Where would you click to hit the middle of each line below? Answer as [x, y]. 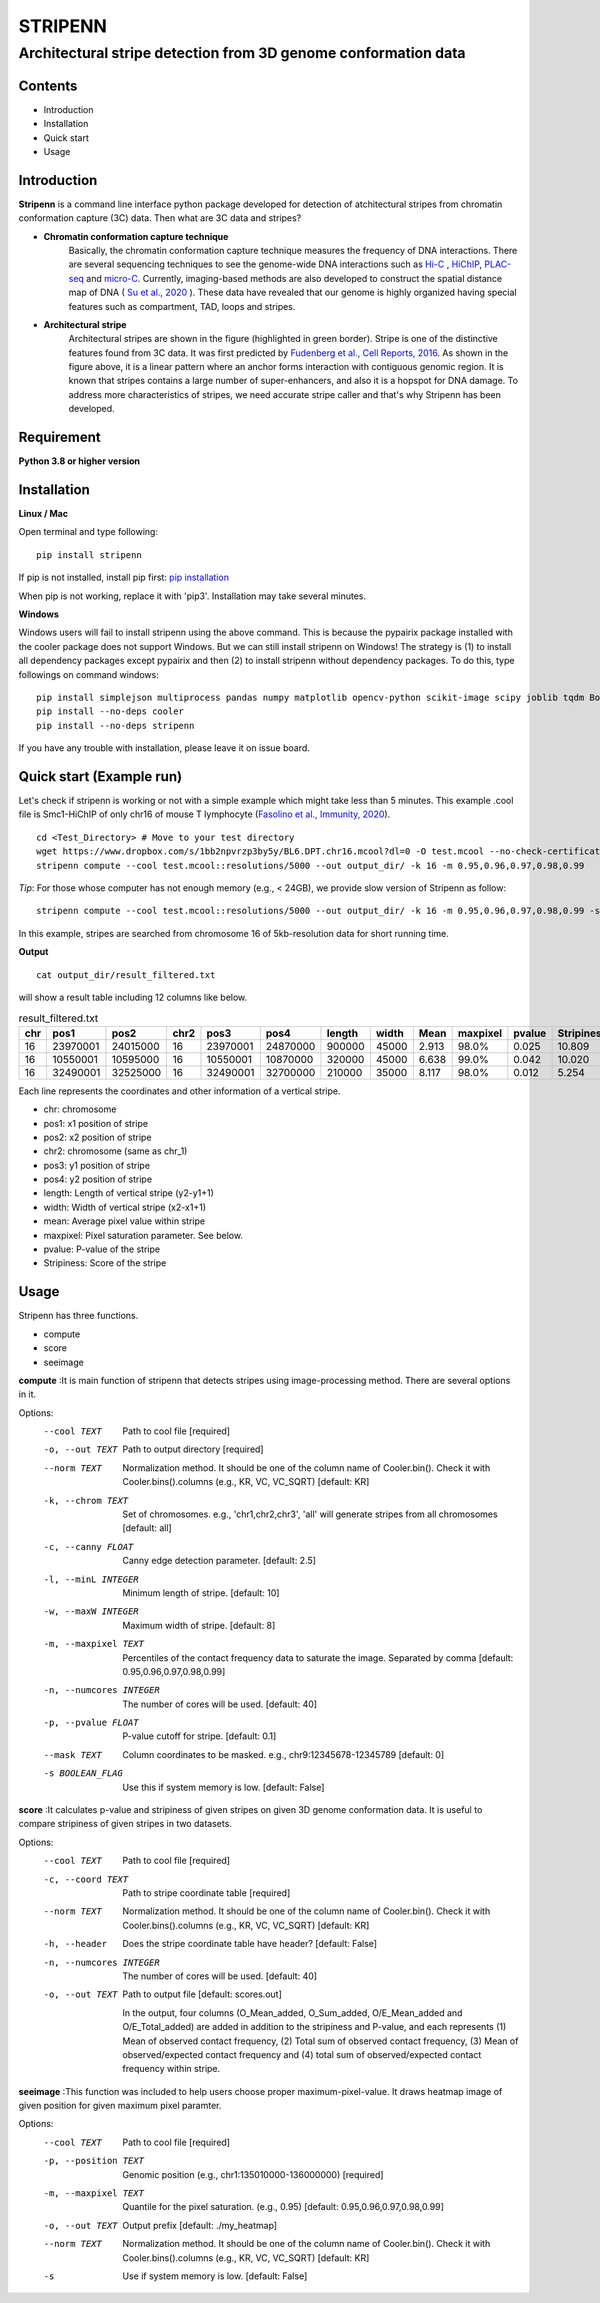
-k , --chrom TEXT [86, 1500]
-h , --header [75, 1944]
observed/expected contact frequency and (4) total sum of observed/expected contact [302, 2054]
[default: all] [147, 1528]
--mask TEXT [72, 1754]
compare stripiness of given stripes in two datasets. [125, 1824]
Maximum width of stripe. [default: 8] [199, 1625]
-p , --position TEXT [94, 2161]
